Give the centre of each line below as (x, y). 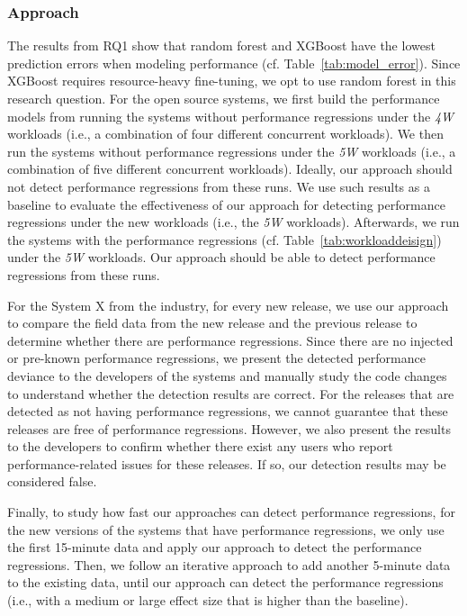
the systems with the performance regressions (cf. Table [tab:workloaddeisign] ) (225, 239)
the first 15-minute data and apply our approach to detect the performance (215, 547)
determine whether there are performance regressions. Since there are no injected (230, 340)
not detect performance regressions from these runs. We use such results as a (219, 186)
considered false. (52, 481)
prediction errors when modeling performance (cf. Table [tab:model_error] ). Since (234, 63)
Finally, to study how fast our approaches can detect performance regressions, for (231, 512)
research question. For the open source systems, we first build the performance (224, 98)
